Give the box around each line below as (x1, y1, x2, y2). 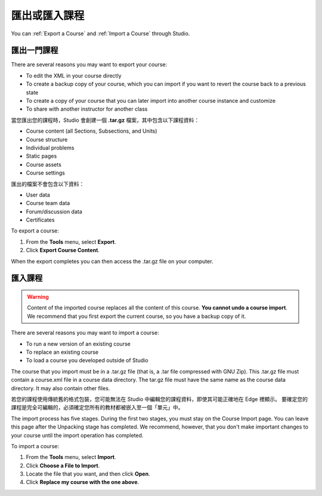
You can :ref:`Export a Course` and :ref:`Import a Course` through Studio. (11, 30, 190, 37)
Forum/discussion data (26, 208, 83, 215)
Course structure (26, 136, 68, 143)
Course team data (26, 200, 70, 207)
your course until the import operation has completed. (11, 431, 144, 439)
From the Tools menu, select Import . (26, 454, 116, 461)
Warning (27, 293, 49, 301)
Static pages (26, 152, 57, 160)
